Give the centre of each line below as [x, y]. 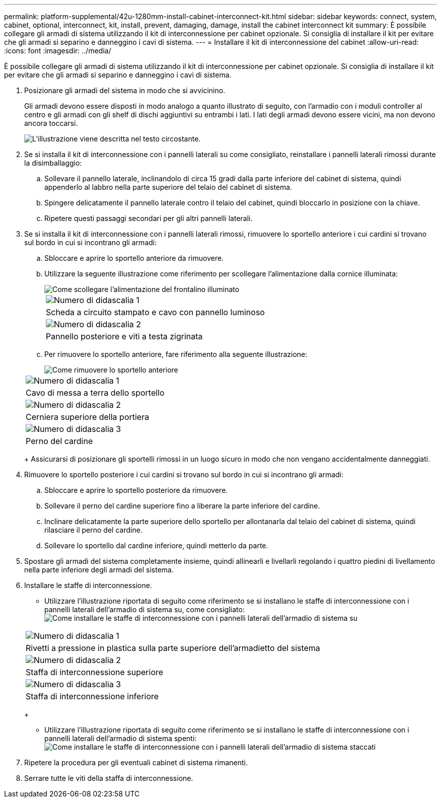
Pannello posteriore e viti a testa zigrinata [124, 336]
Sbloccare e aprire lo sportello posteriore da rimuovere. [136, 490]
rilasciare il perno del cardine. [93, 530]
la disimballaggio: [53, 163]
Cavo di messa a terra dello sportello [95, 393]
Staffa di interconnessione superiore [95, 672]
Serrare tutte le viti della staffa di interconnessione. [109, 778]
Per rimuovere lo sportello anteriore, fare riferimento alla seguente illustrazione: [176, 354]
